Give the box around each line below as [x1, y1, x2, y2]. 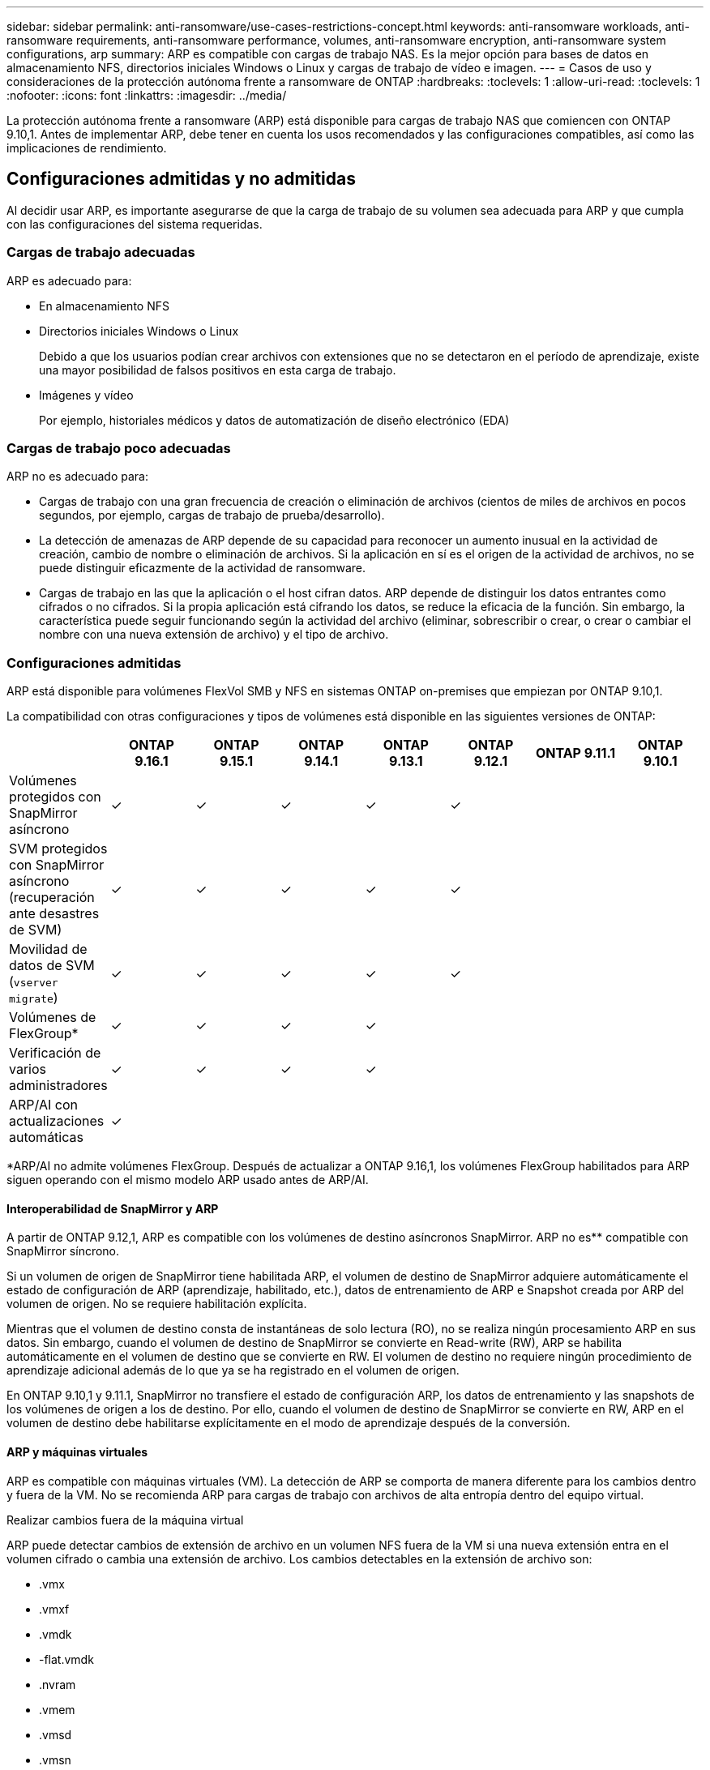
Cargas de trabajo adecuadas [6, 244, 195, 261]
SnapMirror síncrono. [6, 1244, 120, 1259]
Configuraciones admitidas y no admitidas [6, 169, 356, 190]
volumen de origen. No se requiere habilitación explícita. [6, 1297, 307, 1311]
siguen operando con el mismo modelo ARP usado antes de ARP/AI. [6, 1173, 369, 1187]
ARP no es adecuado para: [6, 469, 149, 484]
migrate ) [9, 990, 58, 1007]
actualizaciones [9, 1113, 105, 1130]
